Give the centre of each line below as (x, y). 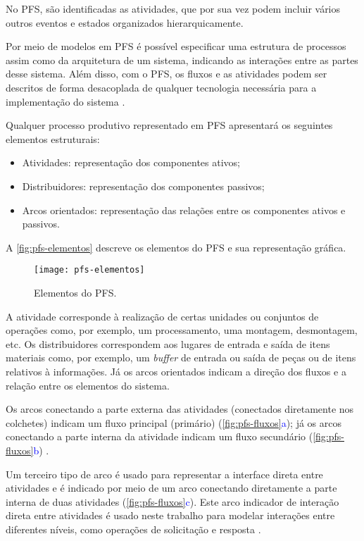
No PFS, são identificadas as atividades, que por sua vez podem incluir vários (173, 8)
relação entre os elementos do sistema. (88, 385)
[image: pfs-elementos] (89, 270)
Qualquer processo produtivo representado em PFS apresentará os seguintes (169, 125)
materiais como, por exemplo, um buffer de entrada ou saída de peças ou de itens (181, 357)
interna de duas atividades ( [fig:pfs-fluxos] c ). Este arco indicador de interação (172, 501)
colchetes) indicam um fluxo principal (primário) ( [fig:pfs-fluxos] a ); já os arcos (174, 422)
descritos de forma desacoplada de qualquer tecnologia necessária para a (161, 87)
